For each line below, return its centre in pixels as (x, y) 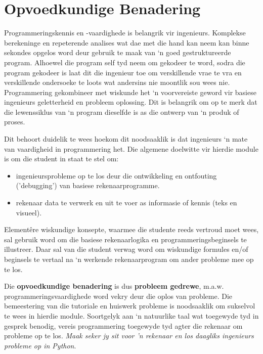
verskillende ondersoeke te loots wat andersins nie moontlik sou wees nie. (117, 82)
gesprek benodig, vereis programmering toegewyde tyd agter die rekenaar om (123, 325)
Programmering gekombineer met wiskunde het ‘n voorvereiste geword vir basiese (130, 92)
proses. (15, 122)
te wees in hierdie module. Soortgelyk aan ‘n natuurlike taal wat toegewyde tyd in (131, 315)
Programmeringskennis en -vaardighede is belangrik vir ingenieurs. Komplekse (125, 33)
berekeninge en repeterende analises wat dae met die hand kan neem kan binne (127, 42)
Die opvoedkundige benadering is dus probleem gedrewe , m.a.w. (114, 286)
